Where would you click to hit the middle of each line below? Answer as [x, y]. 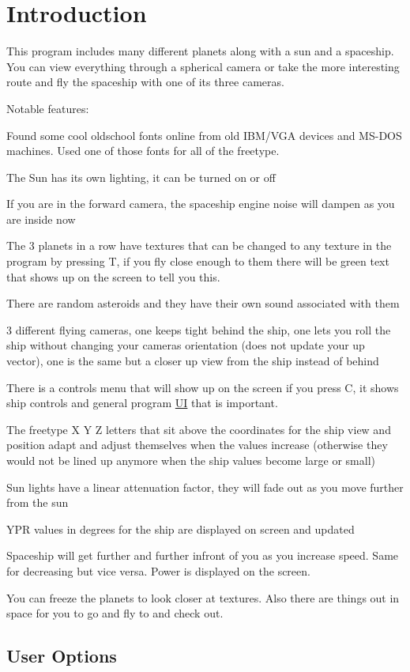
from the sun [38, 502]
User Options [62, 656]
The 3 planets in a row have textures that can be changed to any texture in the [199, 245]
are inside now [41, 219]
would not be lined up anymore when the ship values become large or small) [191, 460]
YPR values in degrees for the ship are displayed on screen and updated [181, 529]
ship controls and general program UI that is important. [142, 403]
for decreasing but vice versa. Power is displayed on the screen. [158, 570]
